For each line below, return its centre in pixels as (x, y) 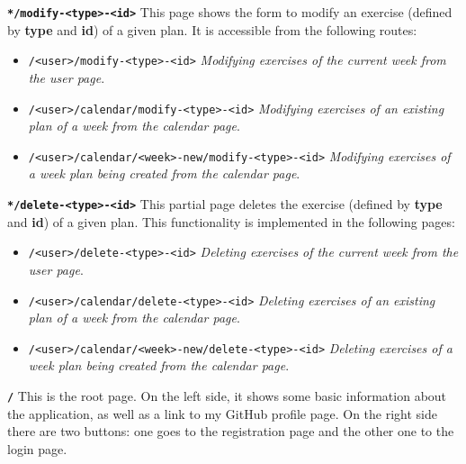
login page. (37, 448)
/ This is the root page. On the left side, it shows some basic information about (227, 396)
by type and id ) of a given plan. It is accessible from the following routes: (212, 29)
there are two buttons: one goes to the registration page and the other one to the (231, 431)
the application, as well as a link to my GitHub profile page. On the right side (222, 413)
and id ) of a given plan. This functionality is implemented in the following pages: (231, 221)
